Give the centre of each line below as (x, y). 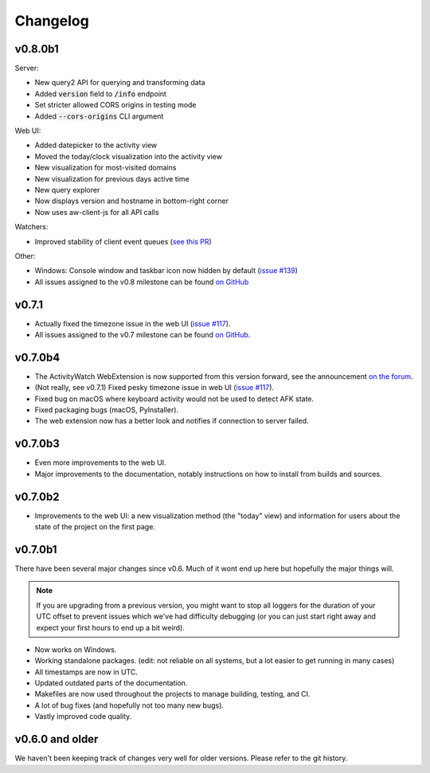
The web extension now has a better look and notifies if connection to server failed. (172, 421)
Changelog (52, 21)
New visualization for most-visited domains (106, 168)
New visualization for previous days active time (112, 178)
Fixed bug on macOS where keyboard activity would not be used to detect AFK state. (174, 399)
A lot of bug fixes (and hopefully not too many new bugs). (129, 705)
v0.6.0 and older (57, 739)
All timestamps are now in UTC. (86, 672)
